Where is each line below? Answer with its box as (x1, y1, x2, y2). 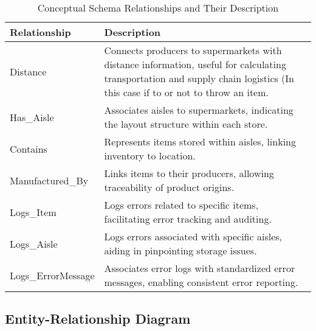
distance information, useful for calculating (104, 57, 286, 71)
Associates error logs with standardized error (104, 261, 295, 275)
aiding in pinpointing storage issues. (104, 243, 257, 257)
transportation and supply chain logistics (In (104, 71, 295, 85)
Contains (10, 141, 47, 156)
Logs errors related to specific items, (104, 198, 259, 212)
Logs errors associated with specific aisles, (104, 229, 282, 243)
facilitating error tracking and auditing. (104, 212, 272, 226)
